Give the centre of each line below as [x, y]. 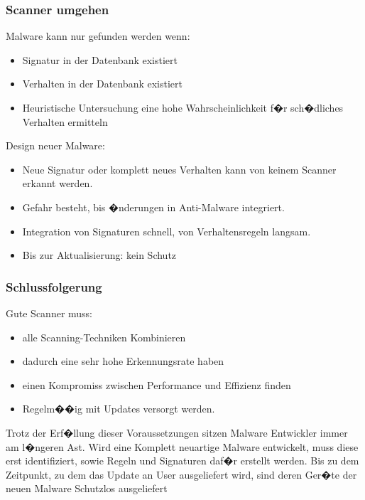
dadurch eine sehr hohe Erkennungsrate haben [123, 361]
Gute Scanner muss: [49, 313]
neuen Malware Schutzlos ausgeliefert [87, 488]
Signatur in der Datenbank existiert [100, 59]
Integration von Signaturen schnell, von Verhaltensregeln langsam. [167, 231]
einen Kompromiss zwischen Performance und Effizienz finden [157, 384]
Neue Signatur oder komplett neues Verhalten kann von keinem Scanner [179, 169]
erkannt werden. [58, 183]
